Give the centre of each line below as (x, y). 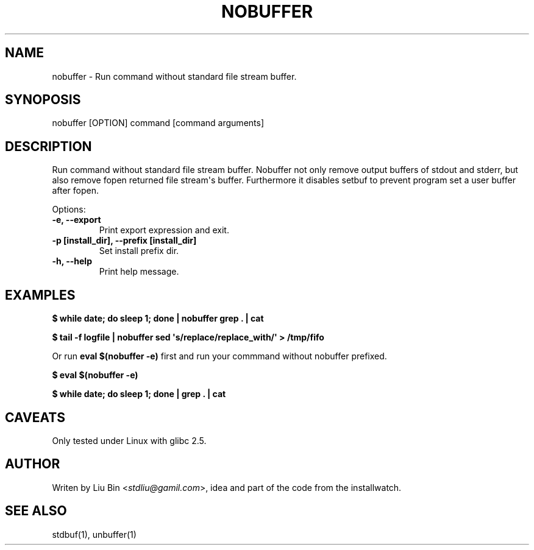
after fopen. (75, 191)
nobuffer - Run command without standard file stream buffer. (174, 76)
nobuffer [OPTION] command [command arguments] (158, 123)
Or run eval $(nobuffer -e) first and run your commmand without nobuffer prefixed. (219, 356)
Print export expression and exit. (164, 230)
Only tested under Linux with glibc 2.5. (129, 440)
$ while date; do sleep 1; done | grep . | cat (139, 394)
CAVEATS (35, 417)
